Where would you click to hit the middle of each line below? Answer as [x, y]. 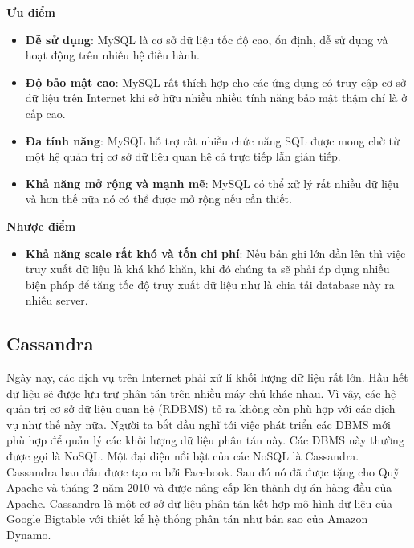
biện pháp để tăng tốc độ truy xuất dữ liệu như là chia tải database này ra [210, 284]
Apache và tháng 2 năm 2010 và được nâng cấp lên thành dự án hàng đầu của [199, 487]
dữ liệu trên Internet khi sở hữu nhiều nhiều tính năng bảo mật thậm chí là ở [216, 98]
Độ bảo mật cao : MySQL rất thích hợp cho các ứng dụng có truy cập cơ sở [216, 82]
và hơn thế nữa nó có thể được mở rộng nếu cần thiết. [158, 199]
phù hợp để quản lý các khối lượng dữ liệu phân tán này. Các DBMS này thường [205, 440]
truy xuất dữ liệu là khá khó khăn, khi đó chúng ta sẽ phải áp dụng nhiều [207, 269]
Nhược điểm [41, 225]
